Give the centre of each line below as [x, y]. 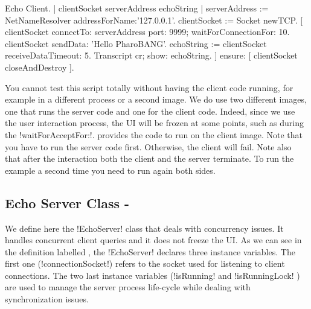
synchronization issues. [47, 299]
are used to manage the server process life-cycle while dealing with [128, 287]
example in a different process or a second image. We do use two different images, [156, 99]
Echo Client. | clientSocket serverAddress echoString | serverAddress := [137, 8]
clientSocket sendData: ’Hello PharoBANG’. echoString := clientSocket [136, 43]
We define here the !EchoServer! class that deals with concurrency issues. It [144, 228]
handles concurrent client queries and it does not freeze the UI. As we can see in [153, 240]
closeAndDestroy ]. [40, 67]
